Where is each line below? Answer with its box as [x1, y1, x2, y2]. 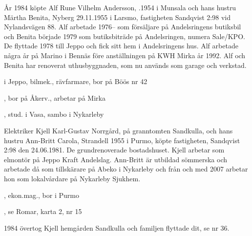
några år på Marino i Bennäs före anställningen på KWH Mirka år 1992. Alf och [4, 50, 246, 60]
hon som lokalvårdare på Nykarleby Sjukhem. [4, 173, 141, 183]
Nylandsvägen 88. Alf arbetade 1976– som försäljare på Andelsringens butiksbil [4, 21, 241, 32]
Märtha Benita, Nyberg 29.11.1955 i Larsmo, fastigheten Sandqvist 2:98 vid [4, 12, 231, 22]
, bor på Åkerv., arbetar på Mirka [4, 92, 105, 103]
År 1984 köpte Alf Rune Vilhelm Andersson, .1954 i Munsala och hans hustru [4, 2, 236, 12]
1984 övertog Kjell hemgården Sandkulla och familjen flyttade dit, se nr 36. [4, 222, 230, 233]
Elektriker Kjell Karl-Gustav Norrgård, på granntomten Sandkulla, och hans [4, 125, 233, 135]
